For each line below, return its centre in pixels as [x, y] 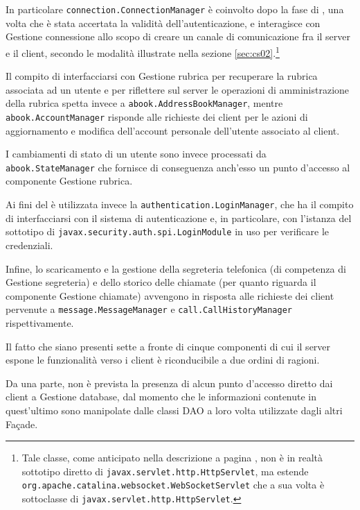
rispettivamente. [40, 322]
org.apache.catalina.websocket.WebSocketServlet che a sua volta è [173, 485]
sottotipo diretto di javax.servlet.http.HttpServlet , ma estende [165, 471]
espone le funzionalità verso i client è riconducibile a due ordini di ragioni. [163, 360]
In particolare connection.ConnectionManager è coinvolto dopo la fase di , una [175, 9]
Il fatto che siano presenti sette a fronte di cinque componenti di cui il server [168, 346]
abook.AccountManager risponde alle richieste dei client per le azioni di [157, 116]
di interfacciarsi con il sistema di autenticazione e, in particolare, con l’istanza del [179, 218]
